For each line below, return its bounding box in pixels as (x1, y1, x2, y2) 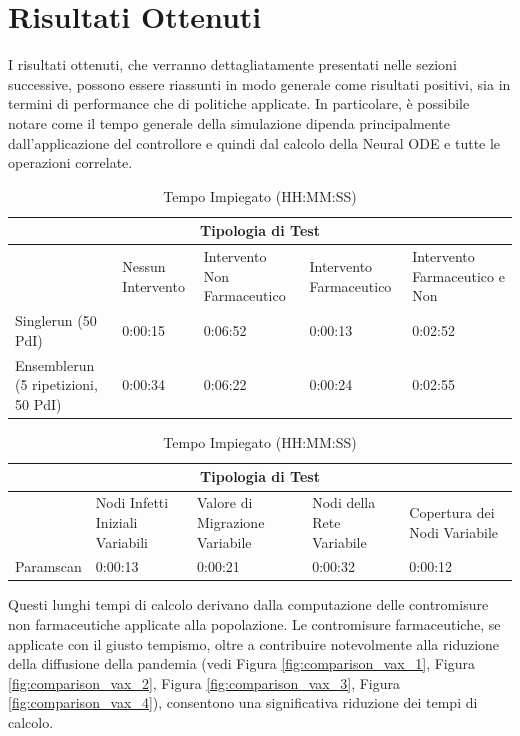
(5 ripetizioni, (15, 374, 98, 395)
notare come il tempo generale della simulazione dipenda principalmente (8, 112, 450, 133)
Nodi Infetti (95, 492, 169, 513)
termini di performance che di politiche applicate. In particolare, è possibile (8, 93, 470, 114)
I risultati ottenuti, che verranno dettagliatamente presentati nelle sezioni (8, 54, 457, 75)
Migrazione (197, 511, 265, 532)
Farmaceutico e (412, 265, 505, 286)
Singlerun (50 (15, 310, 97, 331)
